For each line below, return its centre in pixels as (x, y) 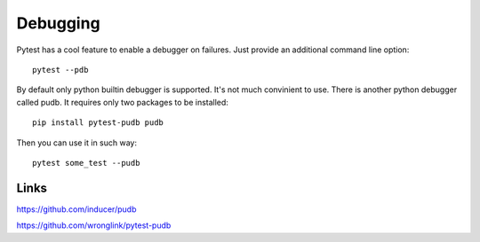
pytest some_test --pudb (86, 163)
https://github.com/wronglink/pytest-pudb (94, 225)
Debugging (59, 23)
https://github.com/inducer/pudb (76, 209)
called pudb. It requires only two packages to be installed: (122, 102)
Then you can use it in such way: (77, 143)
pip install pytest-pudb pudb (98, 123)
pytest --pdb (60, 70)
